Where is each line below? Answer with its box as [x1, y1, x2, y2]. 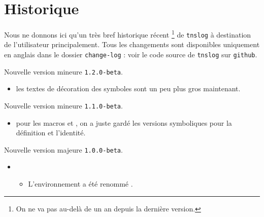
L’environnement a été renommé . [28, 178, 133, 189]
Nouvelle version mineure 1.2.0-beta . [4, 66, 123, 77]
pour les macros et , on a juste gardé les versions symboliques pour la [16, 117, 232, 128]
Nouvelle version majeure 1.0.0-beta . [4, 144, 123, 155]
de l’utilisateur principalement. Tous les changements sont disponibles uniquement [4, 39, 260, 50]
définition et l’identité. [16, 127, 86, 138]
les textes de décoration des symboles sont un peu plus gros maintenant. [16, 83, 241, 94]
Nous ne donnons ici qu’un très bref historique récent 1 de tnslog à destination [4, 28, 251, 40]
